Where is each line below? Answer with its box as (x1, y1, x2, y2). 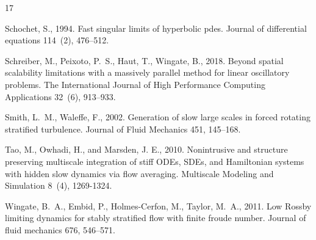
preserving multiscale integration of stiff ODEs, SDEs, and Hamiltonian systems (5, 155, 304, 167)
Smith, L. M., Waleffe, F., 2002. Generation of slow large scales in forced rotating (5, 111, 311, 123)
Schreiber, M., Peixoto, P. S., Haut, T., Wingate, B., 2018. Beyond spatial (5, 54, 284, 67)
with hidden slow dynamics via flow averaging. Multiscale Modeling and (5, 167, 274, 180)
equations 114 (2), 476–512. (5, 34, 109, 46)
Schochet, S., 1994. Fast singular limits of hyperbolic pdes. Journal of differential (5, 21, 307, 34)
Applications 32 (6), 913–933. (5, 90, 116, 103)
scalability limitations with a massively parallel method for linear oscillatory (5, 66, 290, 79)
